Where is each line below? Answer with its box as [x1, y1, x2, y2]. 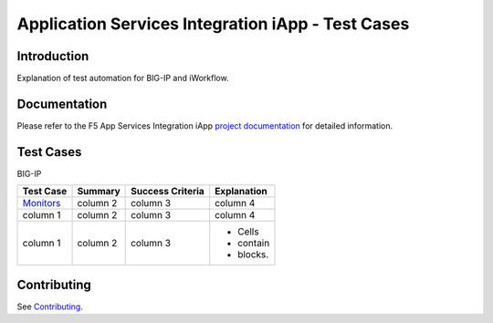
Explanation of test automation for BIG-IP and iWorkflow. [16, 73, 229, 84]
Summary [77, 185, 121, 198]
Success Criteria [131, 185, 205, 198]
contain [237, 237, 270, 250]
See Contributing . [16, 301, 84, 312]
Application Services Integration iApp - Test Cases [16, 14, 410, 34]
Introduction [16, 48, 89, 64]
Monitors [22, 197, 61, 210]
